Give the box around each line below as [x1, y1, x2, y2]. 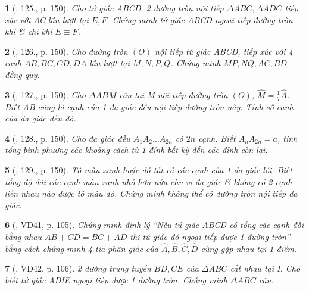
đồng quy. [5, 68, 40, 80]
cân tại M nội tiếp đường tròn [119, 88, 228, 101]
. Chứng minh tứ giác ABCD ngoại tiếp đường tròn [107, 13, 293, 26]
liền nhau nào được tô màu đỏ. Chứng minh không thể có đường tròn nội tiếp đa [5, 187, 298, 199]
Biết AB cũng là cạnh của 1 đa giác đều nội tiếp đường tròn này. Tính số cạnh [5, 100, 294, 113]
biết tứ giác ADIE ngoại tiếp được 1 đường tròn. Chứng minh [5, 273, 227, 286]
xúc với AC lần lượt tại [5, 13, 89, 26]
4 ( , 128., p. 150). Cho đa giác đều [5, 132, 130, 144]
